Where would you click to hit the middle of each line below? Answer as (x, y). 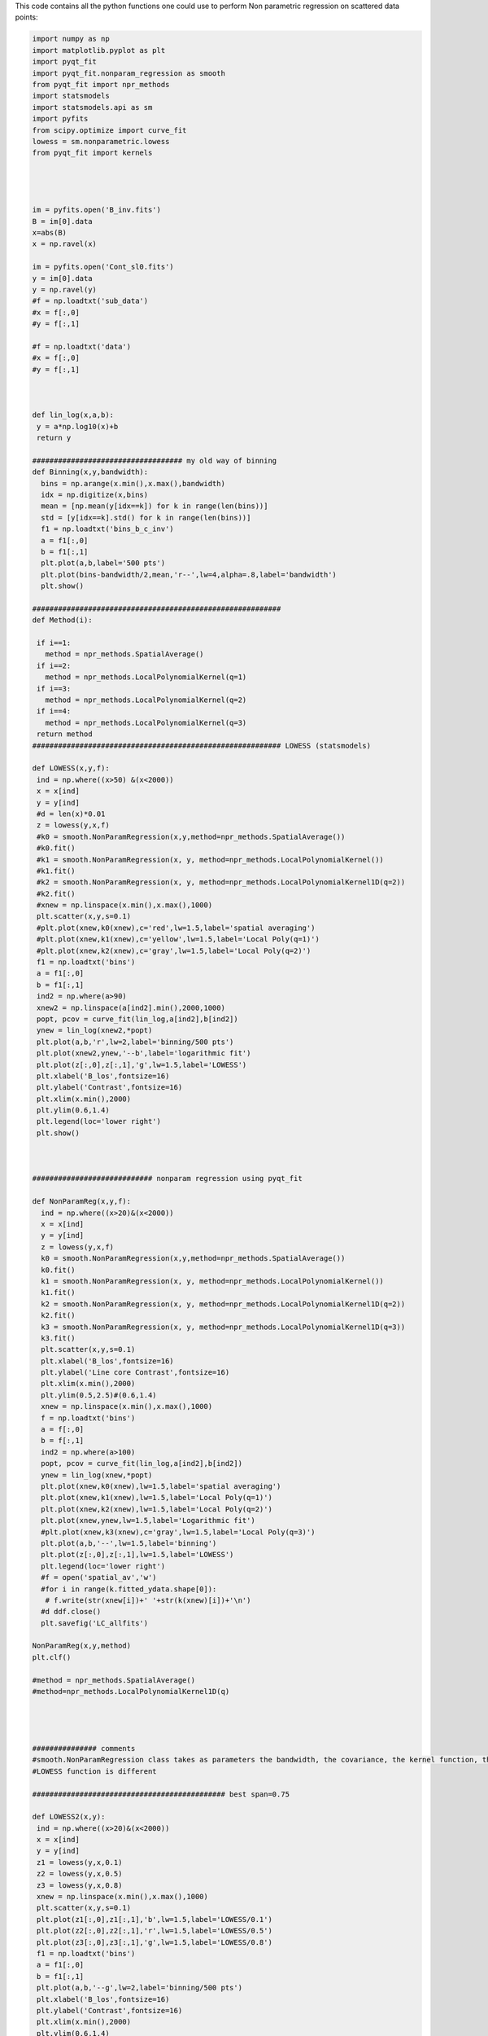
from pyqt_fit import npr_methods (101, 84)
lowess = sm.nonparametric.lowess (101, 141)
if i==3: (54, 689)
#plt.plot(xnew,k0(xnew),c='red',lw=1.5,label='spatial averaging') (176, 928)
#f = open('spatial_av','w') (99, 1577)
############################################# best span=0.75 (161, 1794)
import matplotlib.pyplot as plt (99, 50)
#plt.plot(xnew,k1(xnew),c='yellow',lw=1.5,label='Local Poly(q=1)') (179, 939)
